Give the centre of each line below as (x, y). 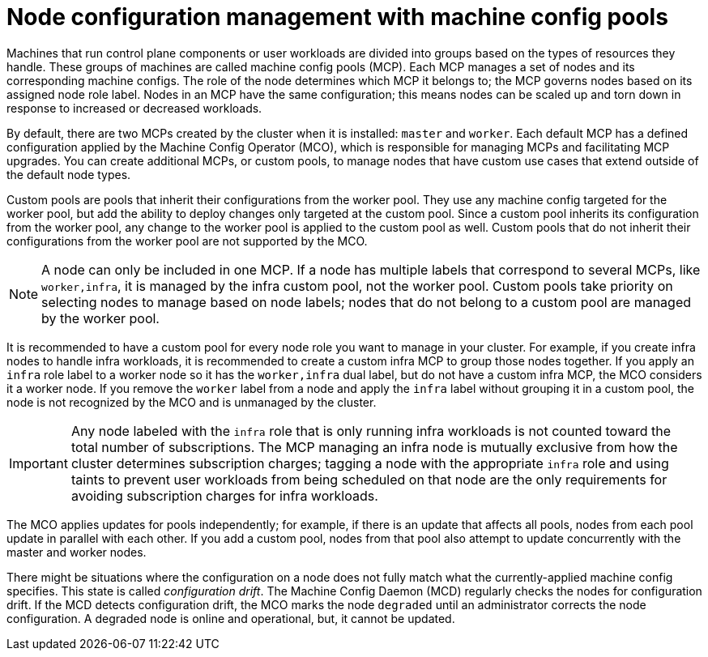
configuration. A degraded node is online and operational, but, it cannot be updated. (231, 618)
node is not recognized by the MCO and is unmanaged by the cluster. (192, 402)
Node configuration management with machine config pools (337, 17)
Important (38, 463)
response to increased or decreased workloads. (134, 108)
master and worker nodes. (77, 552)
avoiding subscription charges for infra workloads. (224, 495)
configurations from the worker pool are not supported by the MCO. (187, 241)
